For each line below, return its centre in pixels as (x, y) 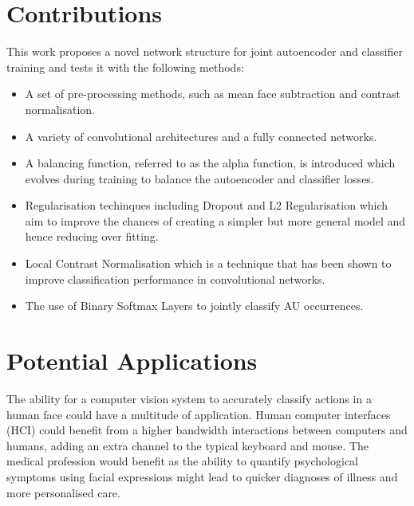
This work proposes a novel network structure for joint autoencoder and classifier (205, 51)
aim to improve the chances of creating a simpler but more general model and (215, 220)
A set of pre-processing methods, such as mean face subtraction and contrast (213, 94)
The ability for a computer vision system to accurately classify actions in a (189, 398)
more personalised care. (63, 492)
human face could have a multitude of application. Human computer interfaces (199, 414)
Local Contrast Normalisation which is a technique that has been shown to (208, 263)
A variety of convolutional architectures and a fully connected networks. (201, 136)
